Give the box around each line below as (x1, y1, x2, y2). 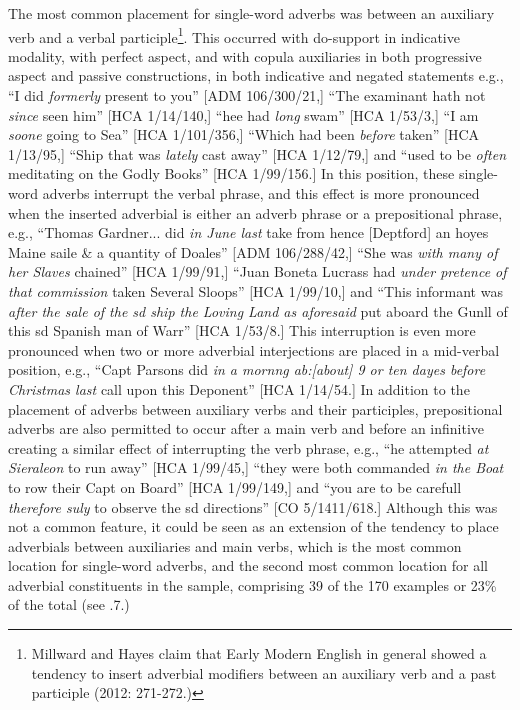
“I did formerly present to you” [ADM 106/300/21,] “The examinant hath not (8, 85, 486, 106)
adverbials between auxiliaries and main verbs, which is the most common (8, 535, 462, 556)
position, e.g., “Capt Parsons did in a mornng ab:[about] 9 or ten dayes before (8, 359, 486, 380)
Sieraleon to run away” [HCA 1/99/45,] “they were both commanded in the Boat (8, 457, 504, 478)
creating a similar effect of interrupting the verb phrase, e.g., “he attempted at (8, 437, 489, 458)
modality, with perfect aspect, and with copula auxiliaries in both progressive (8, 45, 482, 66)
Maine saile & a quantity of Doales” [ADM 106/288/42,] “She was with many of (8, 241, 498, 262)
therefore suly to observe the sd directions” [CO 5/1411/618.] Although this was (8, 496, 498, 517)
